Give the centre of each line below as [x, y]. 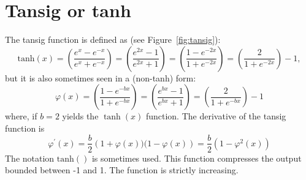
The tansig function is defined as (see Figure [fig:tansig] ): [113, 39]
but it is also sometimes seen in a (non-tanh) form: [101, 77]
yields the [80, 116]
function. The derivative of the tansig [216, 116]
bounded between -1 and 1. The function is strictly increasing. [122, 170]
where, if [21, 116]
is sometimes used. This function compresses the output [197, 158]
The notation [30, 158]
